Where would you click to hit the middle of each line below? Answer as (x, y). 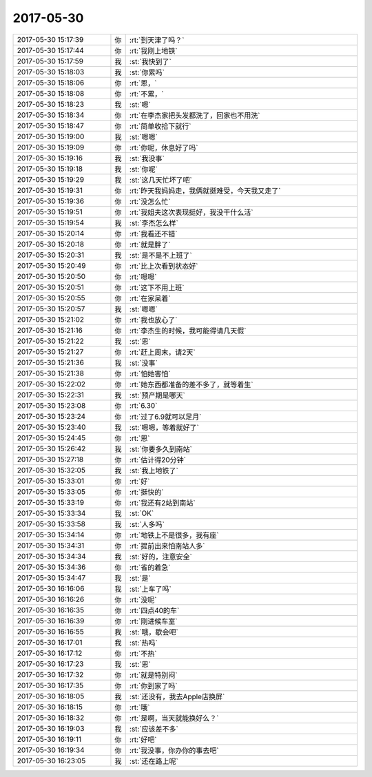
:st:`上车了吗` (151, 589)
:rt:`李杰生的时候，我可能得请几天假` (188, 331)
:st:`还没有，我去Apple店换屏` (177, 696)
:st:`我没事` (147, 158)
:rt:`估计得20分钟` (157, 459)
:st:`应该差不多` (154, 729)
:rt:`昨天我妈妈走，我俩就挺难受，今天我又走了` (205, 191)
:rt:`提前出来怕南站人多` (167, 546)
